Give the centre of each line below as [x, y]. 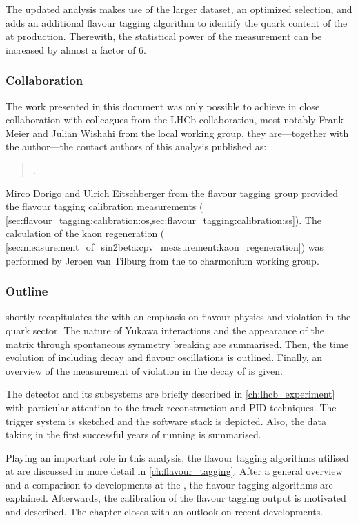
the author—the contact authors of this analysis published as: [136, 146]
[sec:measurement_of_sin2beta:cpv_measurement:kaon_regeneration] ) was [165, 246]
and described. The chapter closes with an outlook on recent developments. [165, 512]
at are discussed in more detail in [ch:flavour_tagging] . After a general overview [174, 471]
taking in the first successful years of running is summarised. [133, 434]
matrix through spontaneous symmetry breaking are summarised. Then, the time [177, 343]
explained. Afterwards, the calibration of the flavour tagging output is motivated [176, 498]
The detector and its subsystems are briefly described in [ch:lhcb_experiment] [170, 394]
